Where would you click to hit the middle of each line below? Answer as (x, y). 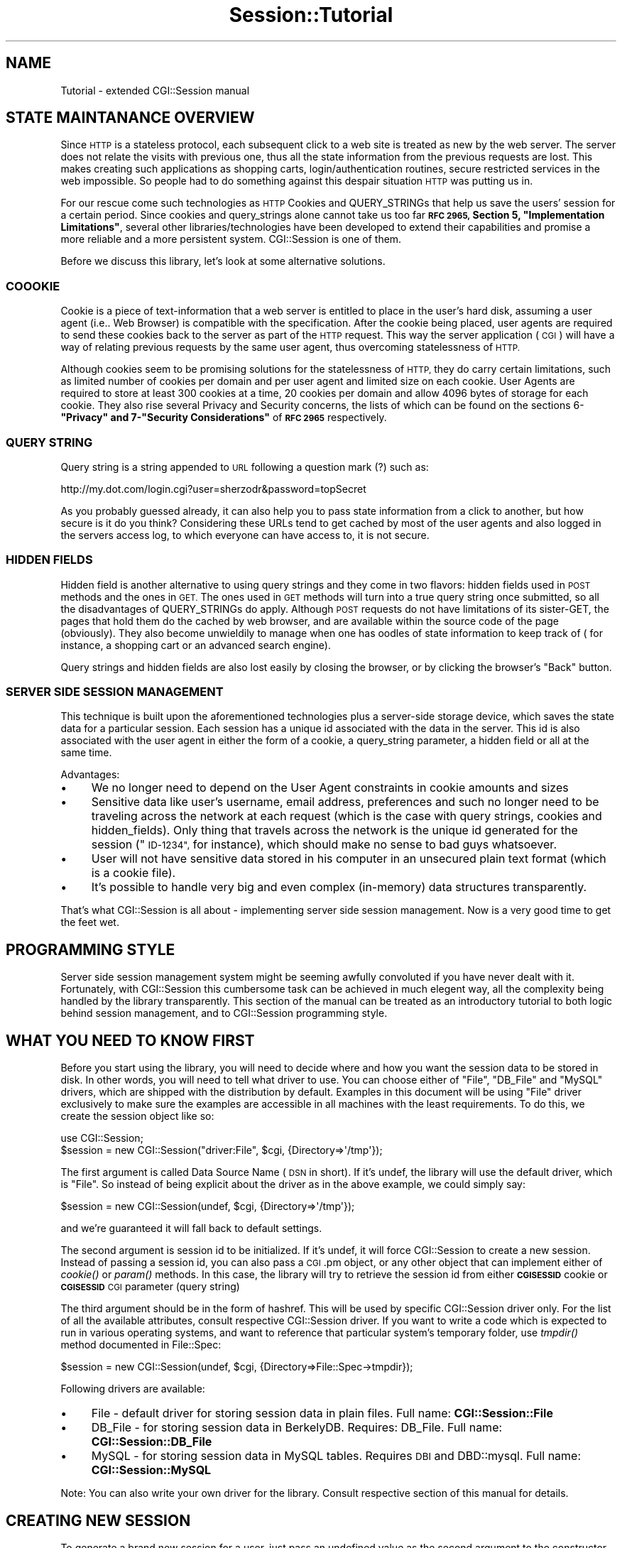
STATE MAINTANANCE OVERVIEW (130, 118)
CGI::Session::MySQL (151, 1470)
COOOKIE (33, 286)
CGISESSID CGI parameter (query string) (150, 1287)
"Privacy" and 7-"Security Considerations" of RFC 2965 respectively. (224, 418)
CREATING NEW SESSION (98, 1520)
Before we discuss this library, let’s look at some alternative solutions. (223, 261)
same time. (86, 753)
